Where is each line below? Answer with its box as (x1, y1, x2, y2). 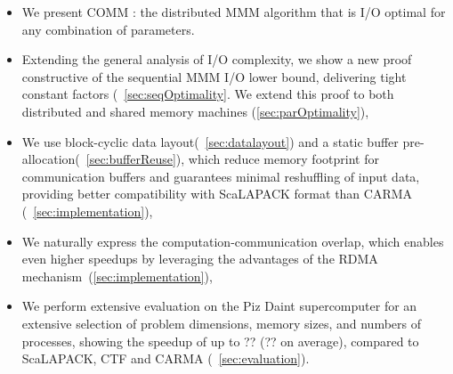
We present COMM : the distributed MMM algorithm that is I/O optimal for (21, 3, 446, 20)
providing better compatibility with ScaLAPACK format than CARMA (21, 184, 413, 203)
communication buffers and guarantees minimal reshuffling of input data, (21, 167, 420, 185)
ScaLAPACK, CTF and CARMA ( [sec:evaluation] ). (21, 349, 310, 368)
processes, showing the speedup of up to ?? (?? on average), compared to (21, 331, 419, 350)
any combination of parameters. (21, 20, 195, 38)
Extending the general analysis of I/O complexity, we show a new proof (21, 50, 412, 69)
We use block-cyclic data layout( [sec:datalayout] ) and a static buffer (21, 132, 399, 150)
